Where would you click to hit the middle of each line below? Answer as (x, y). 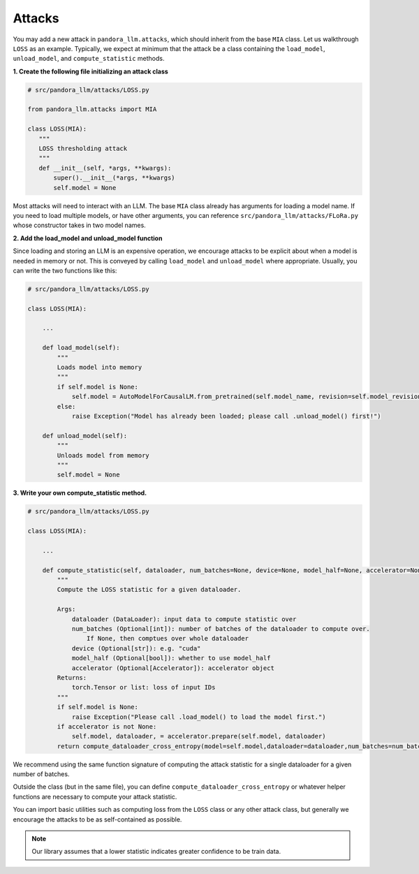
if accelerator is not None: (107, 726)
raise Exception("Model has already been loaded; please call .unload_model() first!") (226, 416)
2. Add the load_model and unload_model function (88, 238)
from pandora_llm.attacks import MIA (92, 109)
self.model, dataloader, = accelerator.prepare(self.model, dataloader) (199, 736)
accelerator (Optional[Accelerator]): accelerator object (173, 668)
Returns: (72, 677)
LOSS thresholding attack (83, 149)
